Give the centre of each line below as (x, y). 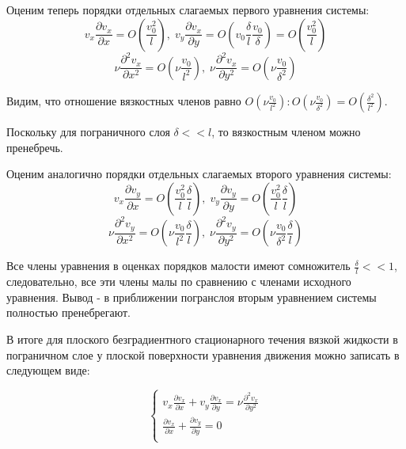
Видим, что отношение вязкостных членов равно (124, 101)
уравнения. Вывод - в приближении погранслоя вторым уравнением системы (192, 297)
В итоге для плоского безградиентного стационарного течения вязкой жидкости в (202, 339)
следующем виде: (48, 370)
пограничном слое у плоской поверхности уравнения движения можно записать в (203, 354)
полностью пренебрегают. (68, 312)
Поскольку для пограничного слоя (88, 132)
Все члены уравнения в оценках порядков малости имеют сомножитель (178, 266)
